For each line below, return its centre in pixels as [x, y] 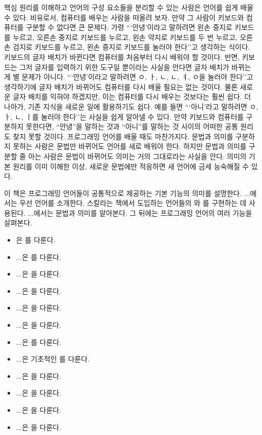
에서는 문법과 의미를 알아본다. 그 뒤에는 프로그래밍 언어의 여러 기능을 [143, 212]
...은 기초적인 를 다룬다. [53, 359]
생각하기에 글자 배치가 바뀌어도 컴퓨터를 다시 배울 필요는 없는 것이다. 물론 [121, 86]
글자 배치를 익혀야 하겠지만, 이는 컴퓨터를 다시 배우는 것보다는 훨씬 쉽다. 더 [132, 96]
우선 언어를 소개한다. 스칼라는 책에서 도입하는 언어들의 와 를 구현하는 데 [133, 203]
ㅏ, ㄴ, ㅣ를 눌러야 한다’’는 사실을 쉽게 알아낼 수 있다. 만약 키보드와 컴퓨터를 [124, 116]
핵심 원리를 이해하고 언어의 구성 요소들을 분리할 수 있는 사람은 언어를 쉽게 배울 [129, 7]
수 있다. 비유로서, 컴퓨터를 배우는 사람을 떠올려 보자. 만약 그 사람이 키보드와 [124, 17]
